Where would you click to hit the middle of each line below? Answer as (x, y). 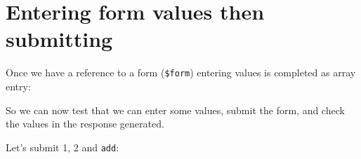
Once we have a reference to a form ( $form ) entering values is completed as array (181, 72)
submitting (59, 39)
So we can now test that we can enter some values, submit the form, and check (175, 110)
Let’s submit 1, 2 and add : (63, 147)
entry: (18, 86)
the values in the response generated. (85, 124)
